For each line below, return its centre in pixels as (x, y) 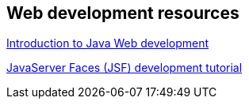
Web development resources (123, 13)
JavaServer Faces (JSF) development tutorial (125, 68)
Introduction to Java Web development (108, 43)
